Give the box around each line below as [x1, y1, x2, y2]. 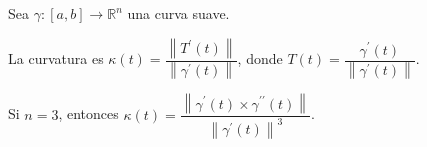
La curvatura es [8, 48, 104, 69]
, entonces [58, 103, 119, 124]
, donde [237, 48, 283, 69]
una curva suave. [127, 3, 230, 23]
